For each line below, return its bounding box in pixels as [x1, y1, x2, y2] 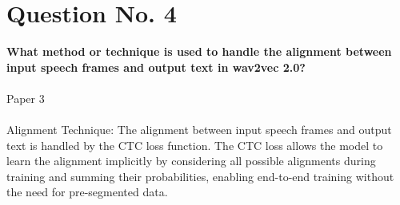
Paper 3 [6, 89, 45, 106]
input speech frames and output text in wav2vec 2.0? [6, 58, 306, 75]
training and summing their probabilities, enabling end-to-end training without [6, 168, 394, 184]
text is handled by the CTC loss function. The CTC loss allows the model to [6, 136, 383, 153]
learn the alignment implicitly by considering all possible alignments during [6, 152, 376, 169]
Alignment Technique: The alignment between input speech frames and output [6, 121, 392, 138]
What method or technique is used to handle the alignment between [6, 43, 392, 60]
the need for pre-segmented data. [6, 183, 168, 200]
